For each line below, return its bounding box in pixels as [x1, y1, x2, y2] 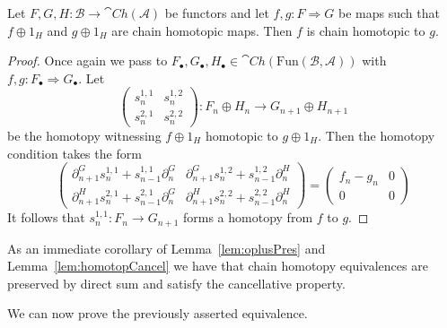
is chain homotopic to [306, 21, 425, 39]
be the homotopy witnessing [7, 125, 162, 144]
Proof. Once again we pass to [7, 51, 168, 70]
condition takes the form [7, 143, 142, 162]
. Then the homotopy [318, 125, 435, 144]
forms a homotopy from [183, 208, 313, 227]
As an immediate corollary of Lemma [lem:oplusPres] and [7, 238, 326, 257]
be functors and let [164, 4, 269, 22]
